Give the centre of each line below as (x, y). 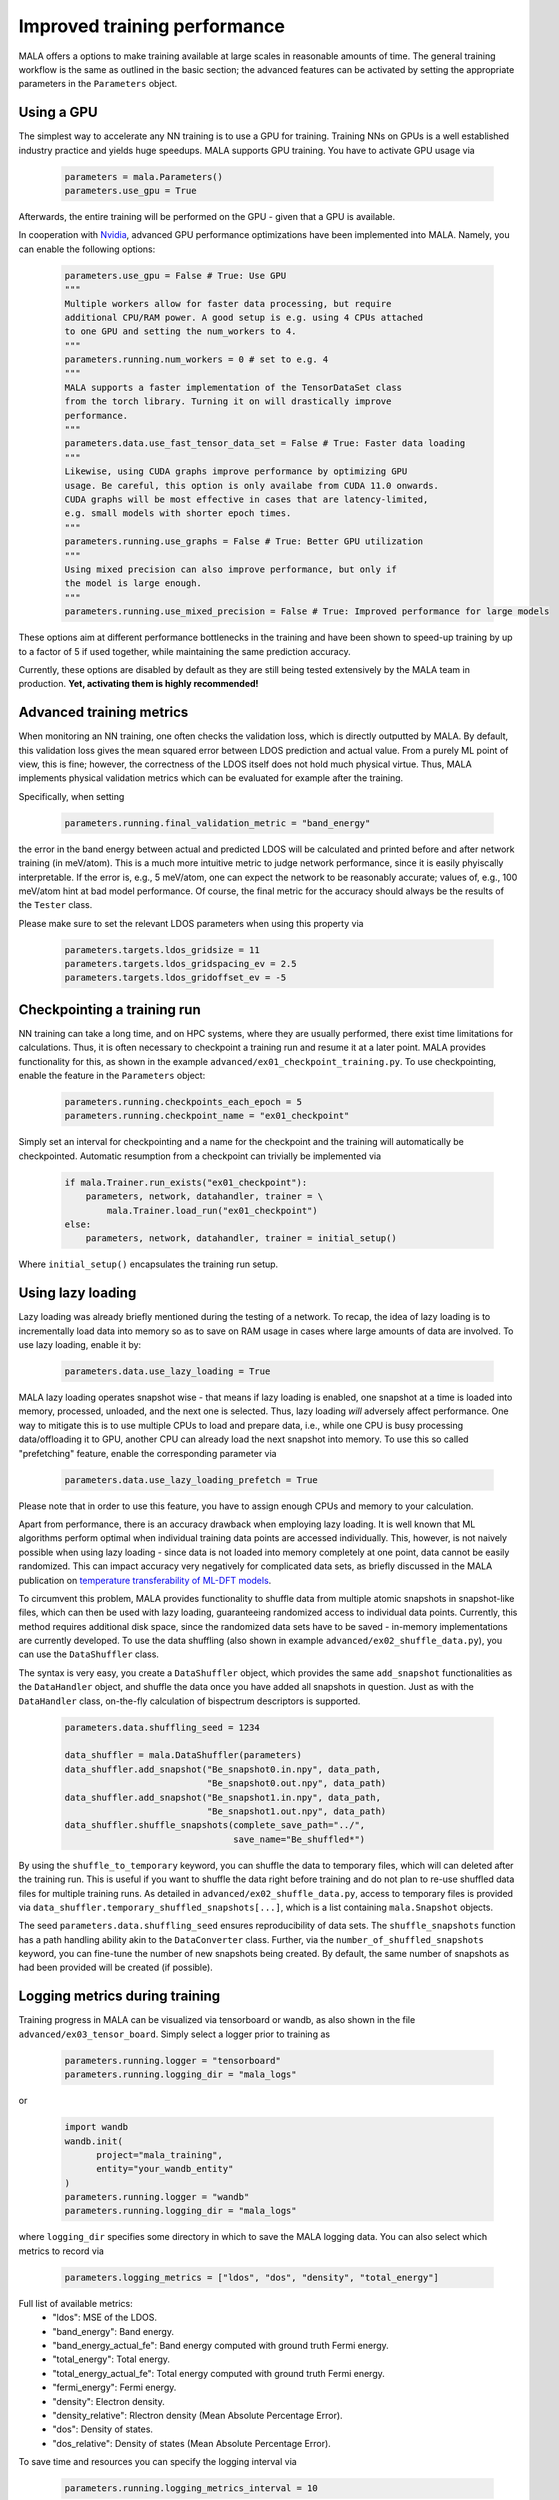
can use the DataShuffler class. (89, 1654)
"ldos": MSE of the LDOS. (104, 2317)
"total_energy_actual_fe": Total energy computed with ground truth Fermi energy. (218, 2373)
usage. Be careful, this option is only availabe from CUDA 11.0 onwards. (252, 485)
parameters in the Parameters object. (98, 84)
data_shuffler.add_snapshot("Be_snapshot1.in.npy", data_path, (223, 1797)
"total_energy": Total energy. (111, 2359)
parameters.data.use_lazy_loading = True (167, 1371)
